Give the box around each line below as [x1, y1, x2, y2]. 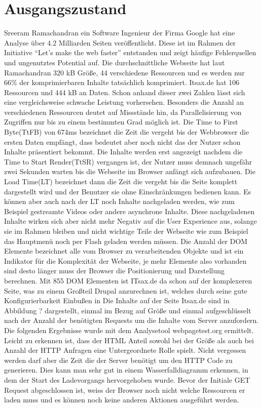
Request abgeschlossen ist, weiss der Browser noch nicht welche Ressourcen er [4, 384, 245, 395]
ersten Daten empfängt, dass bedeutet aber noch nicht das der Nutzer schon [4, 136, 241, 147]
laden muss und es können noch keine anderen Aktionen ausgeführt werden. [4, 394, 239, 405]
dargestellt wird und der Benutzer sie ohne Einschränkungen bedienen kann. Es [4, 186, 251, 196]
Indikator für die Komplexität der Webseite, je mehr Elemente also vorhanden [4, 255, 247, 266]
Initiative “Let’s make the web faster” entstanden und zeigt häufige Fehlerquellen [4, 47, 256, 58]
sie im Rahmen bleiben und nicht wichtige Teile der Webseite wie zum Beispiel [4, 226, 248, 236]
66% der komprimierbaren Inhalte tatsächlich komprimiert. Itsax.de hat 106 [4, 77, 240, 88]
